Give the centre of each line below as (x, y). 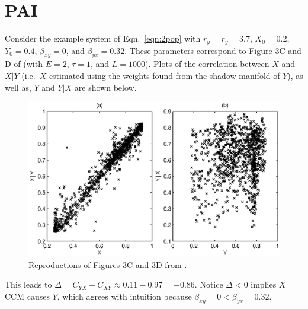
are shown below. (105, 87)
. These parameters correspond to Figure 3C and (213, 50)
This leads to (28, 284)
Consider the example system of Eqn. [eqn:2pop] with (103, 38)
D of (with (24, 64)
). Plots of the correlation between (207, 64)
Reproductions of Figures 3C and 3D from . (108, 264)
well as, (18, 87)
